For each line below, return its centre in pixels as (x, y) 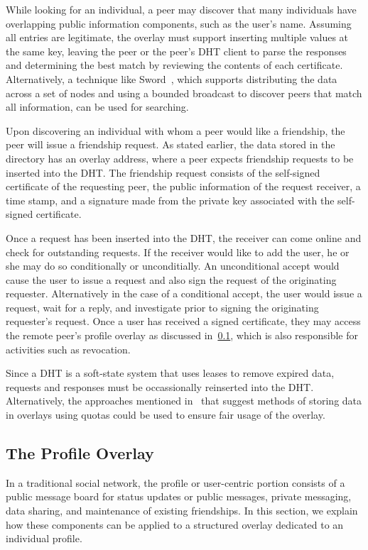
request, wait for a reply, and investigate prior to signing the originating (162, 307)
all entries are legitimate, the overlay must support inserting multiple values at (177, 37)
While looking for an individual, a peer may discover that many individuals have (181, 9)
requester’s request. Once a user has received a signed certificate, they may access (183, 321)
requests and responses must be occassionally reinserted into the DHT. (160, 386)
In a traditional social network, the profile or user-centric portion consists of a (175, 482)
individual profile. (44, 538)
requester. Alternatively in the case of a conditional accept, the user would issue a (184, 293)
